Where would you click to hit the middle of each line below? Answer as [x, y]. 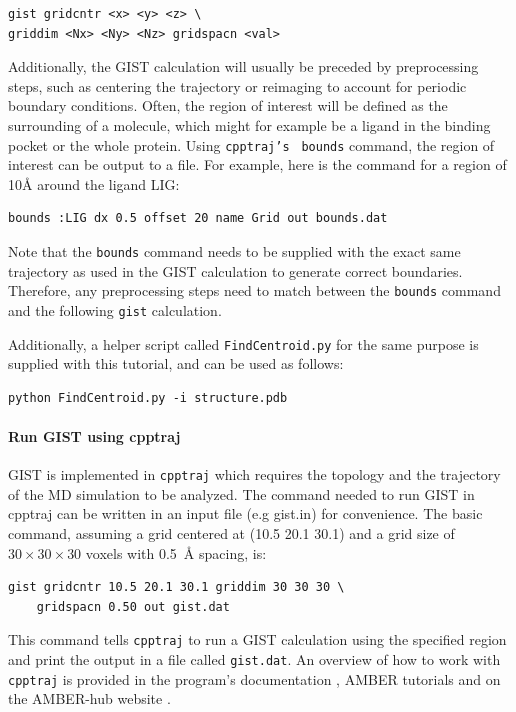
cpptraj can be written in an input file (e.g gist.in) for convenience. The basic [245, 513]
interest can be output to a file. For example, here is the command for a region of [257, 164]
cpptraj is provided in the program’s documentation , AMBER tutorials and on [254, 678]
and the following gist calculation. [115, 309]
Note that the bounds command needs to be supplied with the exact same [234, 251]
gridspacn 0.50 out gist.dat [133, 606]
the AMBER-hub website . [89, 698]
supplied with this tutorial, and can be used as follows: [176, 363]
